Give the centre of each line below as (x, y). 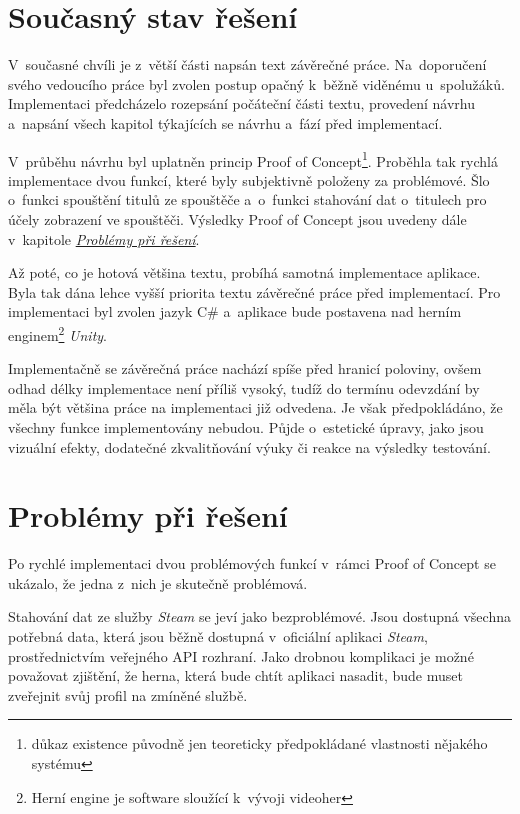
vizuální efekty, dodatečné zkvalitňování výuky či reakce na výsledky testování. (249, 446)
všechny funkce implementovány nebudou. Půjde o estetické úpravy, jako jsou (246, 426)
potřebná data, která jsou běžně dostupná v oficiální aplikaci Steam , (218, 636)
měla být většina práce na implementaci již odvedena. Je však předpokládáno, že (255, 407)
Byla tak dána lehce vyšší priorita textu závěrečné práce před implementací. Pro (254, 291)
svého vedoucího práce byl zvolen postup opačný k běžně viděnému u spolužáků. (256, 83)
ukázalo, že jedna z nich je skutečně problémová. (158, 582)
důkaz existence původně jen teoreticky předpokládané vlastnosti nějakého (259, 743)
